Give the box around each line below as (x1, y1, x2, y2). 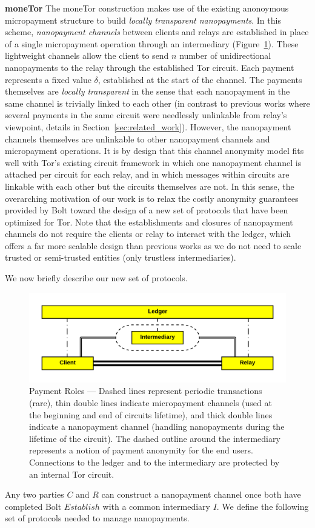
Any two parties (5, 488, 64, 501)
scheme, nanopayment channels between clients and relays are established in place (5, 25, 309, 38)
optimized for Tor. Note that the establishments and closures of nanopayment (5, 215, 293, 228)
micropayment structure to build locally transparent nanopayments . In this (5, 13, 281, 26)
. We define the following (216, 500, 309, 512)
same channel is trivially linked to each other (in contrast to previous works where (5, 96, 310, 109)
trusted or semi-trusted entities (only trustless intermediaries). (5, 251, 236, 264)
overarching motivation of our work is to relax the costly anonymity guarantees (5, 192, 299, 204)
